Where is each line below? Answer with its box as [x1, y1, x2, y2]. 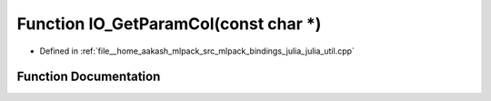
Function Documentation [16, 69, 161, 85]
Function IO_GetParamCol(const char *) [16, 14, 322, 34]
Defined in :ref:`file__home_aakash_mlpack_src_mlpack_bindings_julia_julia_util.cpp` [39, 45, 355, 56]
